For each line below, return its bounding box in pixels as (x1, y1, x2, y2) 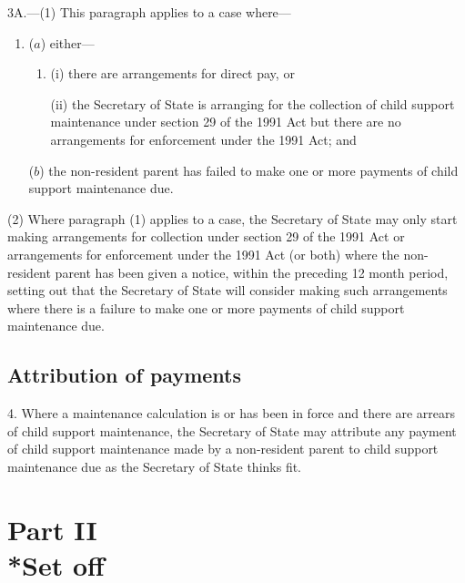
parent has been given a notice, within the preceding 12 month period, (55, 262, 449, 281)
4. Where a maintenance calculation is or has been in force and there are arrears (7, 404, 456, 423)
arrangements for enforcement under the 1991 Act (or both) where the (7, 244, 399, 263)
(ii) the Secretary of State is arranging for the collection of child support (50, 94, 455, 113)
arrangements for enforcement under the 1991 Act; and (50, 129, 357, 148)
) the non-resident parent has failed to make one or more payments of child (39, 160, 459, 179)
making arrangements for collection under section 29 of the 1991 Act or (7, 227, 405, 246)
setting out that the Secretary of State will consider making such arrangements (7, 281, 448, 300)
